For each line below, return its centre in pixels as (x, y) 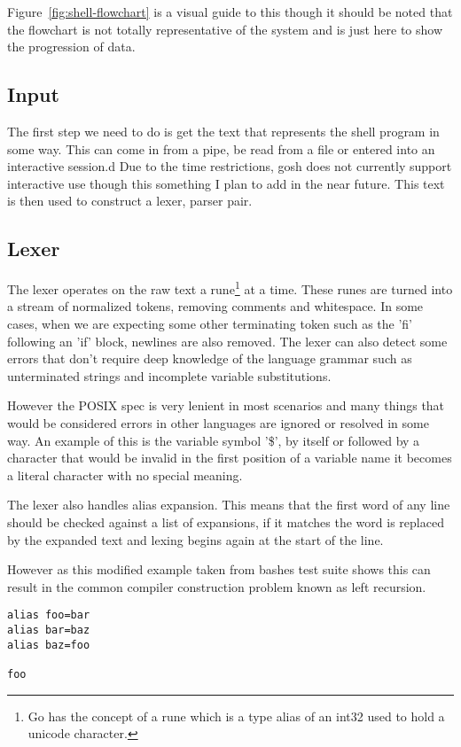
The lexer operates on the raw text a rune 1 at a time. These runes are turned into (230, 288)
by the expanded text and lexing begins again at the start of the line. (195, 539)
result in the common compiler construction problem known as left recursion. (217, 586)
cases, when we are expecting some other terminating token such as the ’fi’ (210, 323)
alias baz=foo (49, 645)
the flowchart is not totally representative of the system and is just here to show (225, 29)
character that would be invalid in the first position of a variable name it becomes (230, 458)
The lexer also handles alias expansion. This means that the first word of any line (229, 505)
